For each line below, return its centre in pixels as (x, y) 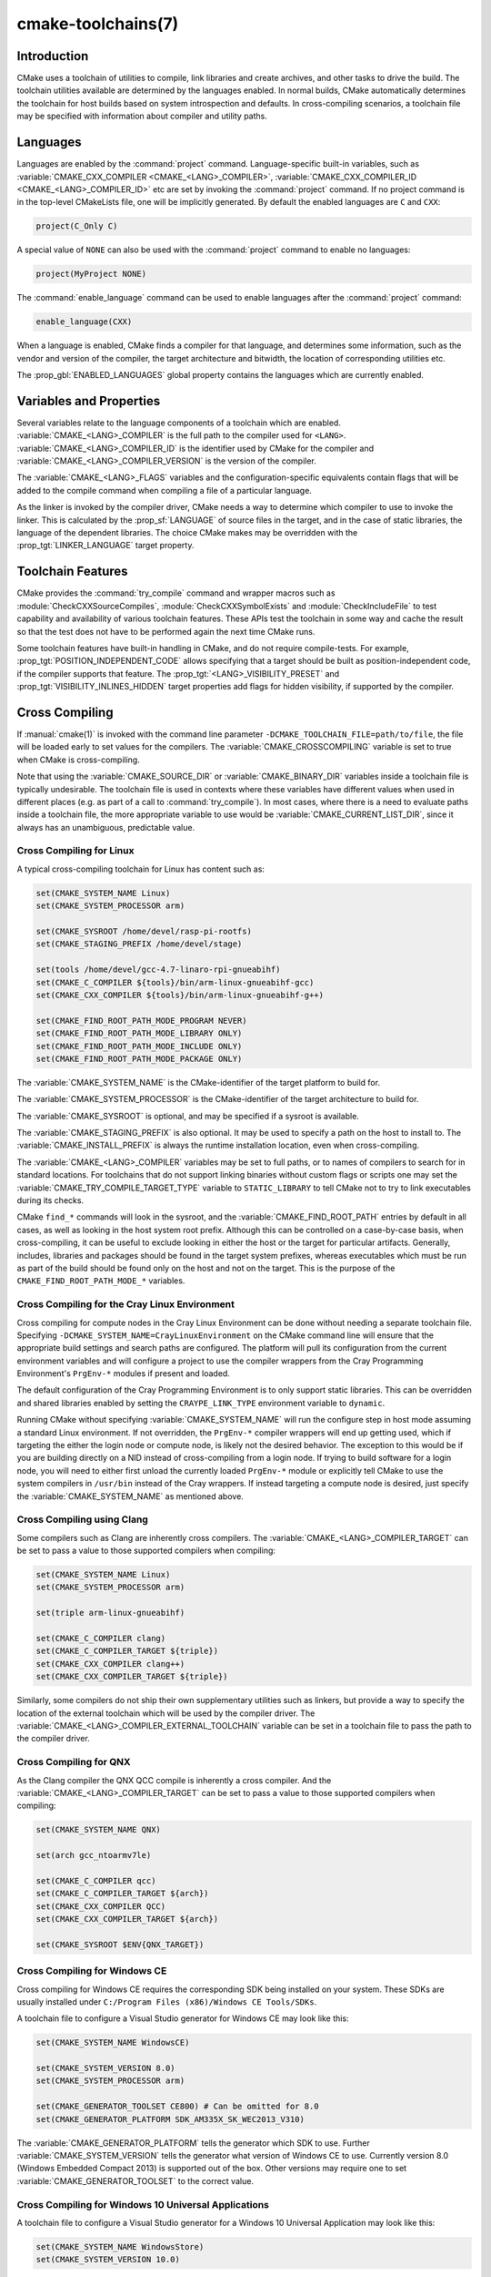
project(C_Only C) (77, 226)
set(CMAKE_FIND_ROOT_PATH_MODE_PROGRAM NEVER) (141, 1021)
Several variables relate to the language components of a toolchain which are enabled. (179, 423)
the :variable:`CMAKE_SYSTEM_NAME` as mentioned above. (130, 1496)
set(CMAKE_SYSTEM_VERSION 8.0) (106, 2068)
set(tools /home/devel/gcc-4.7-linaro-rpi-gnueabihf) (158, 970)
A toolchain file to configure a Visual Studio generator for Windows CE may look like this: (183, 2018)
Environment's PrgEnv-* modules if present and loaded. (124, 1373)
